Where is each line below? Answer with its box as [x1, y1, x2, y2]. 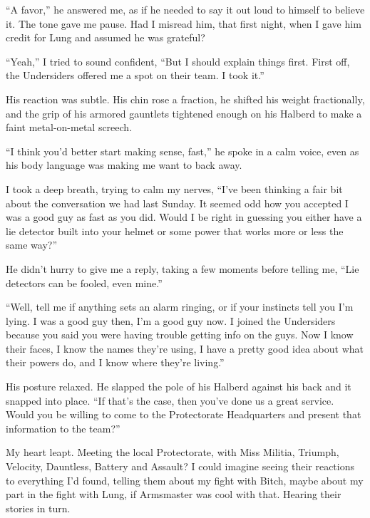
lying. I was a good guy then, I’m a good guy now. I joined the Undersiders [6, 313, 336, 328]
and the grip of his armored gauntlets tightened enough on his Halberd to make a [6, 105, 362, 120]
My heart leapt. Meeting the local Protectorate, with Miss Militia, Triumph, [6, 445, 339, 460]
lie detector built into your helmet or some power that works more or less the [6, 223, 344, 238]
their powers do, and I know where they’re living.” [6, 355, 225, 370]
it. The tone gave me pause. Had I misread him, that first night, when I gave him [6, 16, 361, 31]
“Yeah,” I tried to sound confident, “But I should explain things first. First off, [6, 53, 350, 68]
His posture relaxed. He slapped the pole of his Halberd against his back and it [6, 379, 351, 394]
